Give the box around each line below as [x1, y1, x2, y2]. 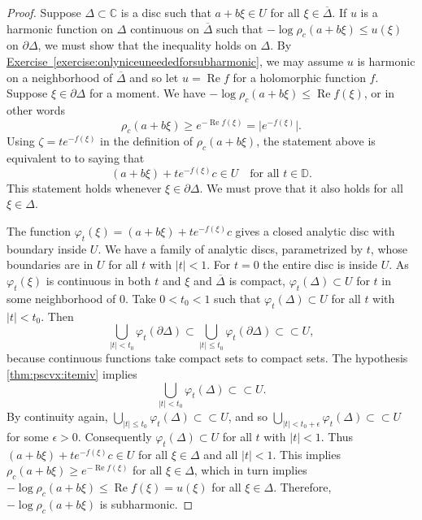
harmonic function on [7, 19, 114, 37]
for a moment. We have [89, 84, 206, 102]
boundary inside [7, 240, 87, 257]
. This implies [272, 445, 341, 462]
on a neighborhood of [7, 68, 113, 85]
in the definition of [100, 132, 194, 149]
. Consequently [77, 427, 152, 444]
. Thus [320, 427, 354, 444]
